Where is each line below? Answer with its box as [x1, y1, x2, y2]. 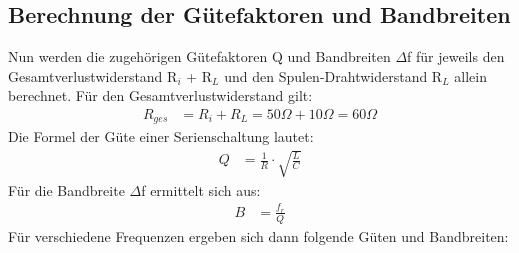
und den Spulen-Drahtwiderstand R [224, 65, 443, 86]
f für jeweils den [407, 46, 505, 67]
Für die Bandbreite [8, 179, 125, 200]
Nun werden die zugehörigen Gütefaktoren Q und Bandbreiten [8, 46, 391, 67]
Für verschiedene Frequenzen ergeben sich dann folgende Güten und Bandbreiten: [8, 225, 509, 246]
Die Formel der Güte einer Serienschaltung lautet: [8, 126, 314, 147]
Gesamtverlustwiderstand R [8, 65, 178, 86]
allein [454, 65, 487, 86]
